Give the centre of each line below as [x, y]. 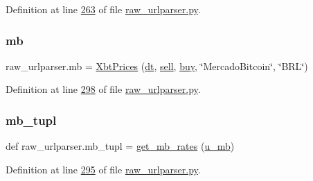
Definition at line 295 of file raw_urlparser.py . [103, 169]
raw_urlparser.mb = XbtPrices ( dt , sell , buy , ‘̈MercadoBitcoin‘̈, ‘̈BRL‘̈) [157, 66]
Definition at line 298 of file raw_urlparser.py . [103, 89]
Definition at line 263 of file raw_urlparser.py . [103, 9]
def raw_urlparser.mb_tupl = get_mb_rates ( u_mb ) [120, 146]
